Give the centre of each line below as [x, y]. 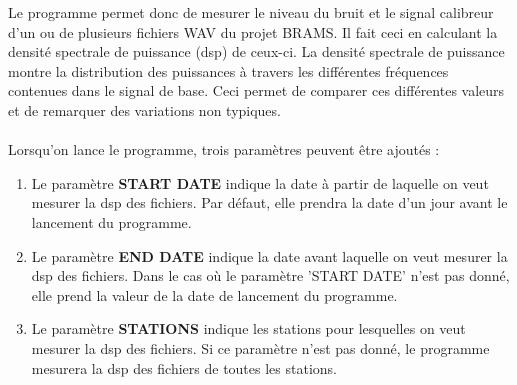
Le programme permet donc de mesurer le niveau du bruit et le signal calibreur [251, 12]
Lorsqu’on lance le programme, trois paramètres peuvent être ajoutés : [224, 149]
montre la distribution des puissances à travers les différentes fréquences [228, 70]
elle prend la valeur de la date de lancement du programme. [214, 294]
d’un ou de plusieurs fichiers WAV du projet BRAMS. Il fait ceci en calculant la [253, 31]
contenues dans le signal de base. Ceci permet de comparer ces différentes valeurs [256, 90]
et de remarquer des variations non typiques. [144, 109]
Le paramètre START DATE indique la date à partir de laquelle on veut [260, 182]
